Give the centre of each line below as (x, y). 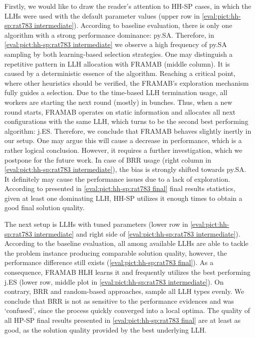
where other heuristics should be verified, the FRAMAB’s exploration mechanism (127, 83)
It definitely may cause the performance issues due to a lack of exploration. (117, 179)
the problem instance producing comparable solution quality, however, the (116, 253)
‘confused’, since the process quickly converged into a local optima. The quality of (127, 310)
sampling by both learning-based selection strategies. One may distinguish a (119, 54)
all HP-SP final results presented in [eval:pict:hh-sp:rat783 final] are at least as (123, 320)
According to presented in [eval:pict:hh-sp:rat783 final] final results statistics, (120, 188)
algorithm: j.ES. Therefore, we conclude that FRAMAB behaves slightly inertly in (128, 131)
